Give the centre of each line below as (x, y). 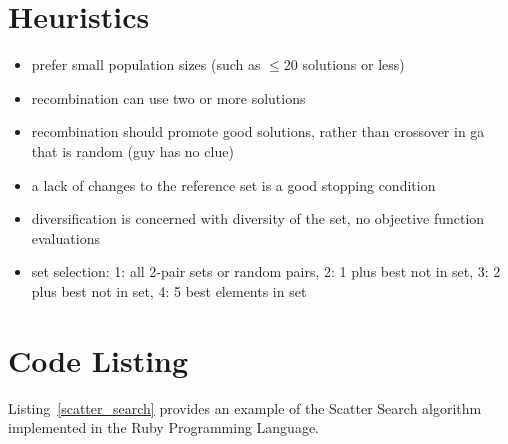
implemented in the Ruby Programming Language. (164, 427)
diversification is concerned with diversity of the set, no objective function (258, 218)
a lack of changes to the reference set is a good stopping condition (233, 184)
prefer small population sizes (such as (146, 64)
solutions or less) (353, 64)
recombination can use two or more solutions (168, 97)
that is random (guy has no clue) (132, 150)
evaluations (65, 237)
